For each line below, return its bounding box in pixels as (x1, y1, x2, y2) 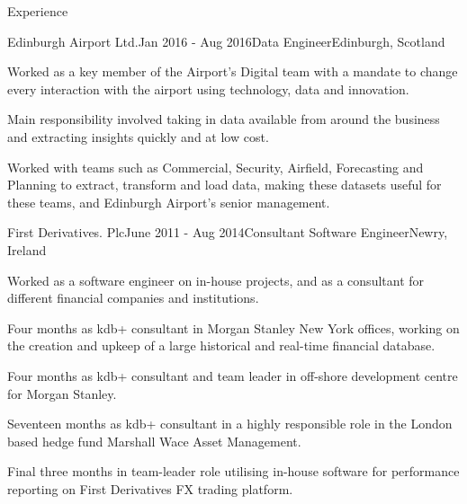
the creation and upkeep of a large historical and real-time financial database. (7, 336, 436, 355)
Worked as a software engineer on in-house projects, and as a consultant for (7, 270, 425, 289)
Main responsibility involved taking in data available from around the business (7, 110, 440, 128)
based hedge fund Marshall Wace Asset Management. (7, 431, 301, 450)
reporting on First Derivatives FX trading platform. (7, 479, 293, 498)
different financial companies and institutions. (7, 288, 259, 307)
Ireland (7, 240, 47, 259)
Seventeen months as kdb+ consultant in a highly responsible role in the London (7, 414, 453, 433)
